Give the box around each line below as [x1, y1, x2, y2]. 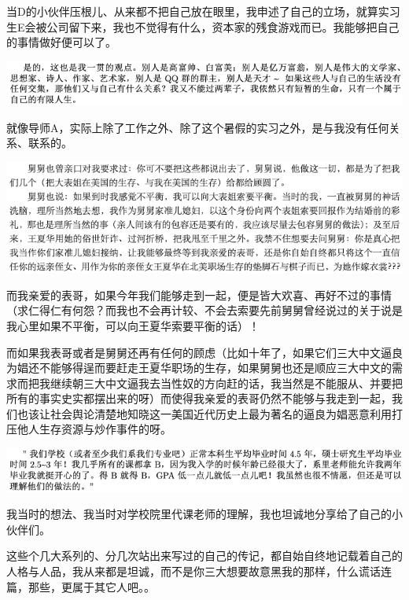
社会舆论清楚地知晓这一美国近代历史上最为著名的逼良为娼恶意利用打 [50, 405, 403, 421]
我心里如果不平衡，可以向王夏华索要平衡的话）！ [6, 317, 260, 333]
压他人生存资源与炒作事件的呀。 [6, 421, 171, 437]
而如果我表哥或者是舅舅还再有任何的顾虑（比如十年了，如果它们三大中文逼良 [6, 344, 403, 360]
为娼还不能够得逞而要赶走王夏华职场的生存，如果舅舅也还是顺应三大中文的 [6, 359, 392, 376]
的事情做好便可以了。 [6, 34, 116, 50]
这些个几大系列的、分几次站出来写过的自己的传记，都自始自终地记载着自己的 [6, 547, 403, 564]
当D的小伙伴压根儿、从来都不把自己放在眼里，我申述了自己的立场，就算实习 [6, 3, 400, 19]
